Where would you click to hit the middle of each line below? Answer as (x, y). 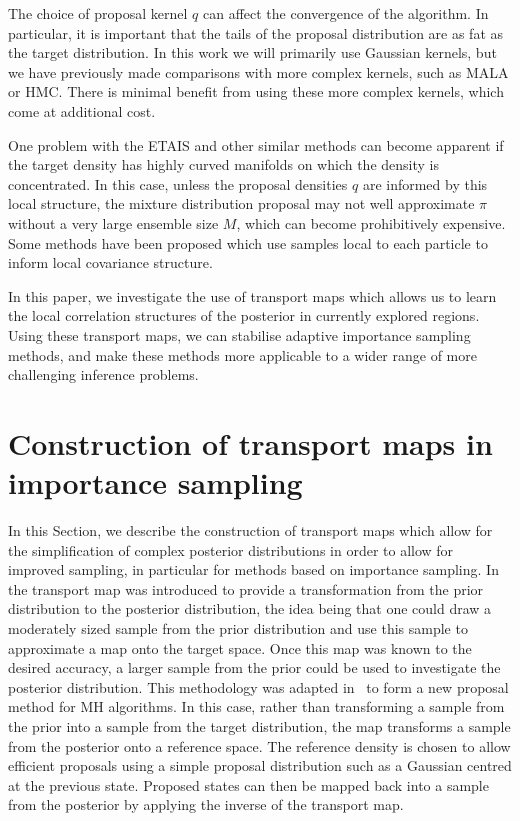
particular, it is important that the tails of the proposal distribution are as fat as (256, 32)
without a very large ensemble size (113, 222)
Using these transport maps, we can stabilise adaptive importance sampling (239, 334)
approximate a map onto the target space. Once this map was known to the (240, 647)
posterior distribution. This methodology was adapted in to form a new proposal (258, 686)
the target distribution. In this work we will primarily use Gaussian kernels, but (252, 52)
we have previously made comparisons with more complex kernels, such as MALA (258, 71)
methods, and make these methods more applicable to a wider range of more (242, 354)
